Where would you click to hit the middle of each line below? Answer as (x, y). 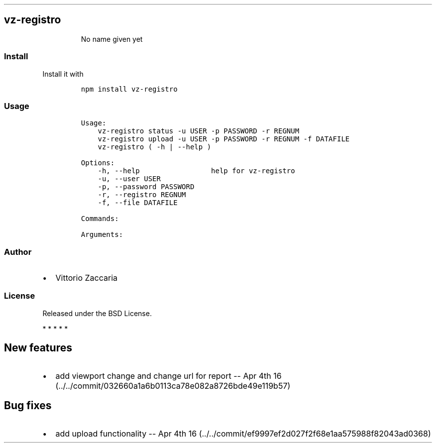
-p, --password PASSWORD (146, 187)
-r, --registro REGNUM (142, 195)
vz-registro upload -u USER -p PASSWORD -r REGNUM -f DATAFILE (224, 139)
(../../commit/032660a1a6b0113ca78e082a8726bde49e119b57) (173, 386)
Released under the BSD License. (97, 313)
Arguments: (102, 235)
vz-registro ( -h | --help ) (155, 147)
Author (18, 252)
